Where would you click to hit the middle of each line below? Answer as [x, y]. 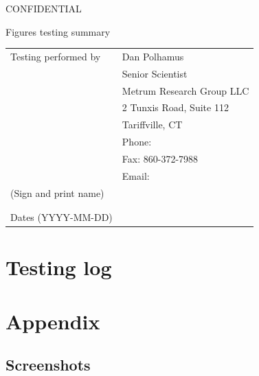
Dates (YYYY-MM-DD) [61, 217]
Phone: [137, 142]
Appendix [53, 321]
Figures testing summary [58, 31]
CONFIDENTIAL [44, 8]
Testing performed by [56, 56]
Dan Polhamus [153, 56]
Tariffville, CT [152, 125]
